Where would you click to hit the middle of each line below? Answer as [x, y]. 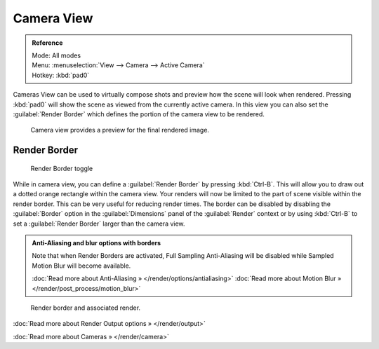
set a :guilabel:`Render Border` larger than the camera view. [99, 224]
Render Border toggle [62, 168]
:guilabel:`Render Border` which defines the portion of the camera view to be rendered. [139, 114]
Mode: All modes [56, 55]
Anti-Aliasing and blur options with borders [97, 243]
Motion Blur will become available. [81, 266]
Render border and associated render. [85, 308]
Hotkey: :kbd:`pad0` [61, 75]
